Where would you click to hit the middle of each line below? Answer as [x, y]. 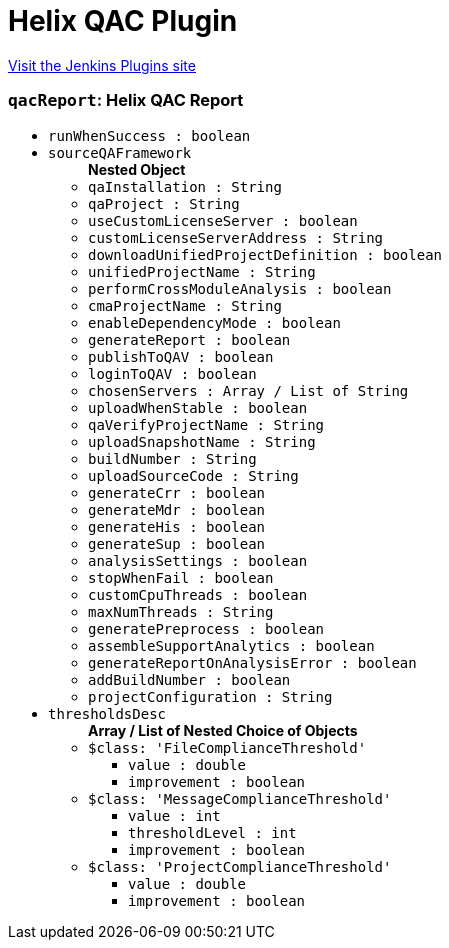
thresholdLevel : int [212, 832]
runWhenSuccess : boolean [149, 135]
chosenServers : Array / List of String [248, 390]
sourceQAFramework [120, 152]
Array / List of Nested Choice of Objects [223, 730]
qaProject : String [164, 203]
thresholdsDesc [107, 713]
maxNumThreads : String [181, 611]
